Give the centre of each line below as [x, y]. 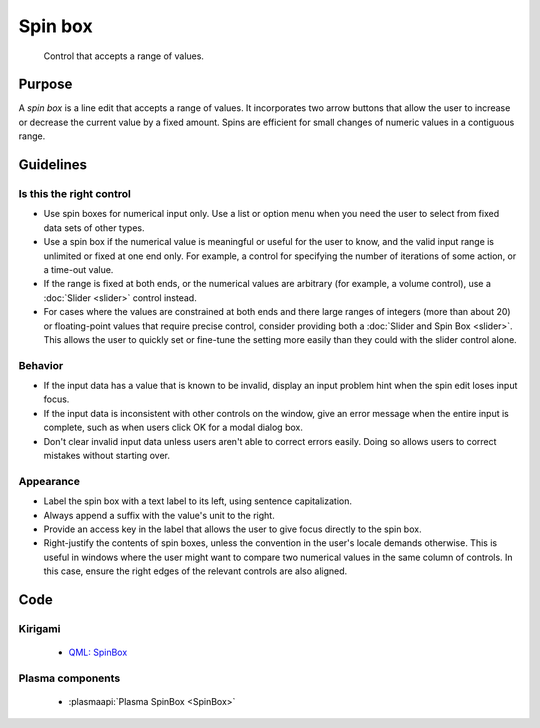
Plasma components [69, 678]
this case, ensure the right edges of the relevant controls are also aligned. [195, 571]
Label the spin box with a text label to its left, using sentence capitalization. [197, 501]
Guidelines [52, 165]
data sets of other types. [94, 227]
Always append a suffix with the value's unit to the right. [159, 515]
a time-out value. [78, 269]
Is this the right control [75, 194]
